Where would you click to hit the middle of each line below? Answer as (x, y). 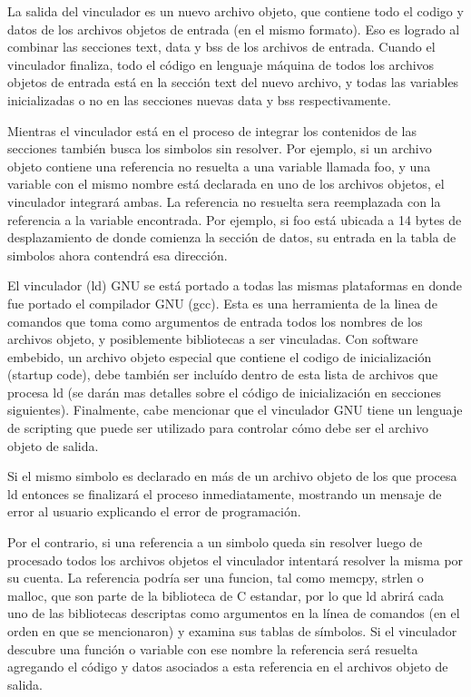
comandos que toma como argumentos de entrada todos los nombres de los (215, 321)
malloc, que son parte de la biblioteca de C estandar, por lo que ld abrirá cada (226, 595)
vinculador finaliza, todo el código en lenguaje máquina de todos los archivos (221, 64)
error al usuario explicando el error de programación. (154, 511)
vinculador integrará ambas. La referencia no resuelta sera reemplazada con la (224, 201)
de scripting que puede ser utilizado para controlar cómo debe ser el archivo (218, 428)
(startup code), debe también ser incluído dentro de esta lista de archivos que (223, 374)
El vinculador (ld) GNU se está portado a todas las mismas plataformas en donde (235, 285)
